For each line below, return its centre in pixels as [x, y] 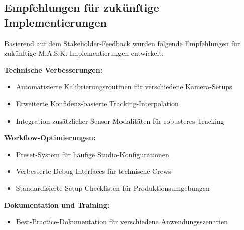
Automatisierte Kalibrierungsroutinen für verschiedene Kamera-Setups [124, 87]
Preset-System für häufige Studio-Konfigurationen [92, 154]
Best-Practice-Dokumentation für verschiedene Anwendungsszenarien [122, 222]
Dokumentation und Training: [57, 205]
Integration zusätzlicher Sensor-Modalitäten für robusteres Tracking [120, 120]
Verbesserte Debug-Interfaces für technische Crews [93, 171]
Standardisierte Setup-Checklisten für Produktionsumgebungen [113, 188]
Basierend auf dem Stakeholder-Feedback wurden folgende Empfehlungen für [122, 43]
